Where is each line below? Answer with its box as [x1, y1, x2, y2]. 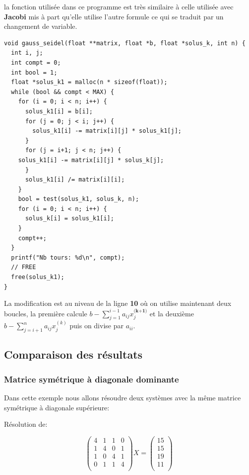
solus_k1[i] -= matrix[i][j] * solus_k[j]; [18, 156, 164, 164]
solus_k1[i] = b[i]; [25, 107, 93, 115]
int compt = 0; [11, 59, 61, 66]
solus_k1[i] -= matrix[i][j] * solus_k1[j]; [32, 127, 182, 135]
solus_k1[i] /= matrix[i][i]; [25, 176, 125, 184]
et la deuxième [149, 308, 194, 318]
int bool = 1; [11, 69, 58, 76]
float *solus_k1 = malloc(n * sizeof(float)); [11, 79, 168, 86]
